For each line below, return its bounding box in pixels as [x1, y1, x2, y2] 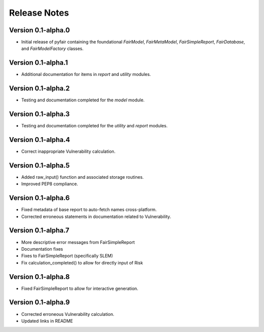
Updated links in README [21, 318, 73, 324]
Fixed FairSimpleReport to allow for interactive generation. [21, 285, 139, 291]
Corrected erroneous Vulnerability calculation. [21, 311, 114, 317]
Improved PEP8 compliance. [21, 181, 78, 187]
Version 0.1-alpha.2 [9, 84, 70, 93]
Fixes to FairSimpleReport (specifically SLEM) [21, 253, 113, 259]
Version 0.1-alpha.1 [9, 59, 68, 67]
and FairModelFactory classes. [21, 46, 84, 51]
